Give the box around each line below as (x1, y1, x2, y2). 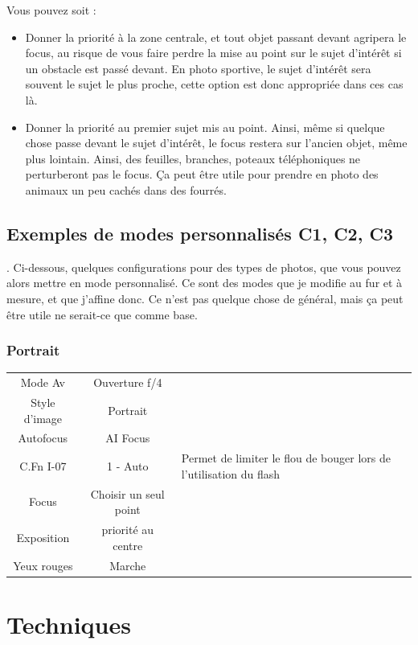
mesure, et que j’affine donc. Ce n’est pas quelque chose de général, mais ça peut (6, 290, 404, 306)
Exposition (16, 528, 70, 545)
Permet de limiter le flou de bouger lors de (181, 450, 391, 466)
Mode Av (20, 374, 65, 391)
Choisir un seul (90, 485, 165, 502)
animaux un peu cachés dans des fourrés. (25, 181, 227, 198)
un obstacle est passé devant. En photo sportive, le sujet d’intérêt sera (25, 60, 371, 76)
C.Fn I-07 (19, 458, 67, 474)
